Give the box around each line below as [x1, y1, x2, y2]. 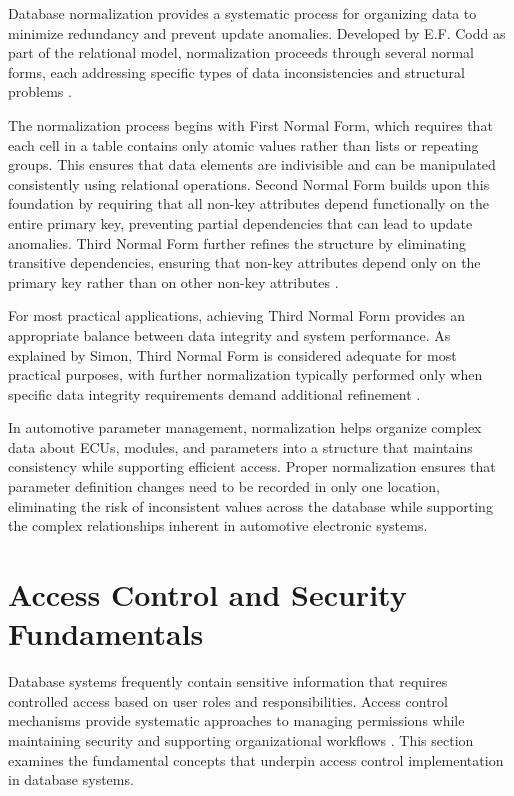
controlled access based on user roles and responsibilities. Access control [8, 690, 448, 711]
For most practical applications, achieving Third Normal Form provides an [8, 305, 466, 326]
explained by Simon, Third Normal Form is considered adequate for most [8, 344, 457, 365]
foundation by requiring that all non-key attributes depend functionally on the [8, 193, 489, 214]
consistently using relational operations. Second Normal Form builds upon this [8, 173, 490, 194]
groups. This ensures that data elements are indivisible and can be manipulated [8, 154, 496, 175]
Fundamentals [8, 613, 204, 654]
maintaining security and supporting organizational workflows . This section [8, 729, 474, 750]
